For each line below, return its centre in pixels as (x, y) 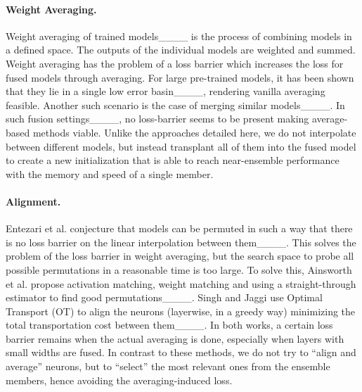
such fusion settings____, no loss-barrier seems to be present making (157, 119)
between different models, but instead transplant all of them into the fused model (181, 146)
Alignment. (33, 201)
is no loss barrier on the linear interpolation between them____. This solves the (181, 242)
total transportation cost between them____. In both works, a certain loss (169, 325)
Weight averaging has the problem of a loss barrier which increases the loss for (175, 63)
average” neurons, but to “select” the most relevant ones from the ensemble (168, 366)
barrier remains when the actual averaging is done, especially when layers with (175, 338)
